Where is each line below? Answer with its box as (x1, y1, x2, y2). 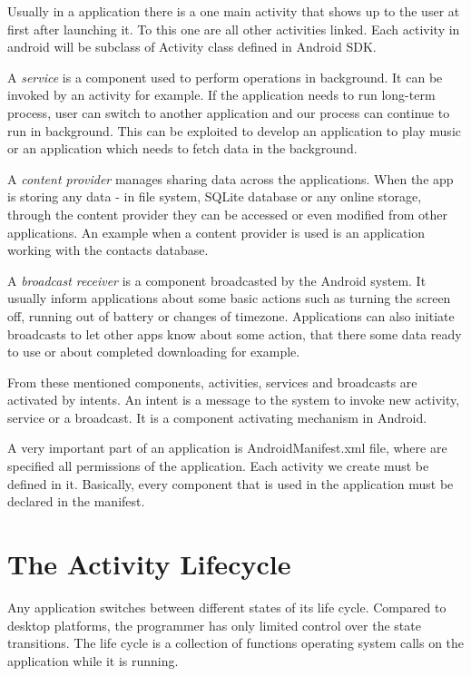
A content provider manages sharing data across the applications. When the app (7, 169, 454, 188)
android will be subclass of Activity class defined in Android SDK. (7, 37, 377, 56)
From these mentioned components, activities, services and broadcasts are (7, 372, 417, 391)
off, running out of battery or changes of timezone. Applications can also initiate (7, 306, 455, 325)
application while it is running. (7, 651, 179, 670)
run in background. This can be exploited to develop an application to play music (7, 121, 461, 140)
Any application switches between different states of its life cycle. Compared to (7, 597, 446, 616)
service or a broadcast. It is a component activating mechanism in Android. (7, 407, 427, 426)
